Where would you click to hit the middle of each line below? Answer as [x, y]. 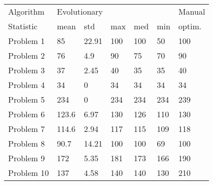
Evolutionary [80, 11]
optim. [190, 26]
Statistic [23, 26]
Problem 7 [27, 129]
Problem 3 [27, 70]
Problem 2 [27, 55]
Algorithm [26, 11]
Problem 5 [27, 99]
